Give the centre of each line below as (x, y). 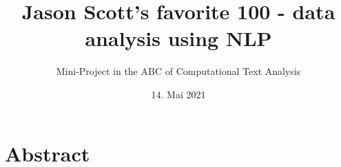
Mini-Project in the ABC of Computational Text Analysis (178, 71)
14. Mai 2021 (178, 94)
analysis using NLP (178, 38)
